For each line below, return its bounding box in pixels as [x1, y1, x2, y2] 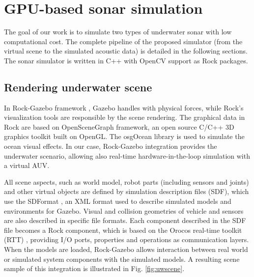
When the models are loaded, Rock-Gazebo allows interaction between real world [4, 244, 248, 254]
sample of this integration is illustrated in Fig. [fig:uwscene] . [4, 263, 185, 274]
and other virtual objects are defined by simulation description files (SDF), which [4, 186, 249, 196]
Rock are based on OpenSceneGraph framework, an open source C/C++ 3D [4, 121, 234, 132]
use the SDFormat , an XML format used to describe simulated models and [4, 196, 231, 206]
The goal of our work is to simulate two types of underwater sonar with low [4, 27, 232, 37]
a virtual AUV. [4, 160, 50, 170]
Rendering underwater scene [4, 79, 152, 94]
